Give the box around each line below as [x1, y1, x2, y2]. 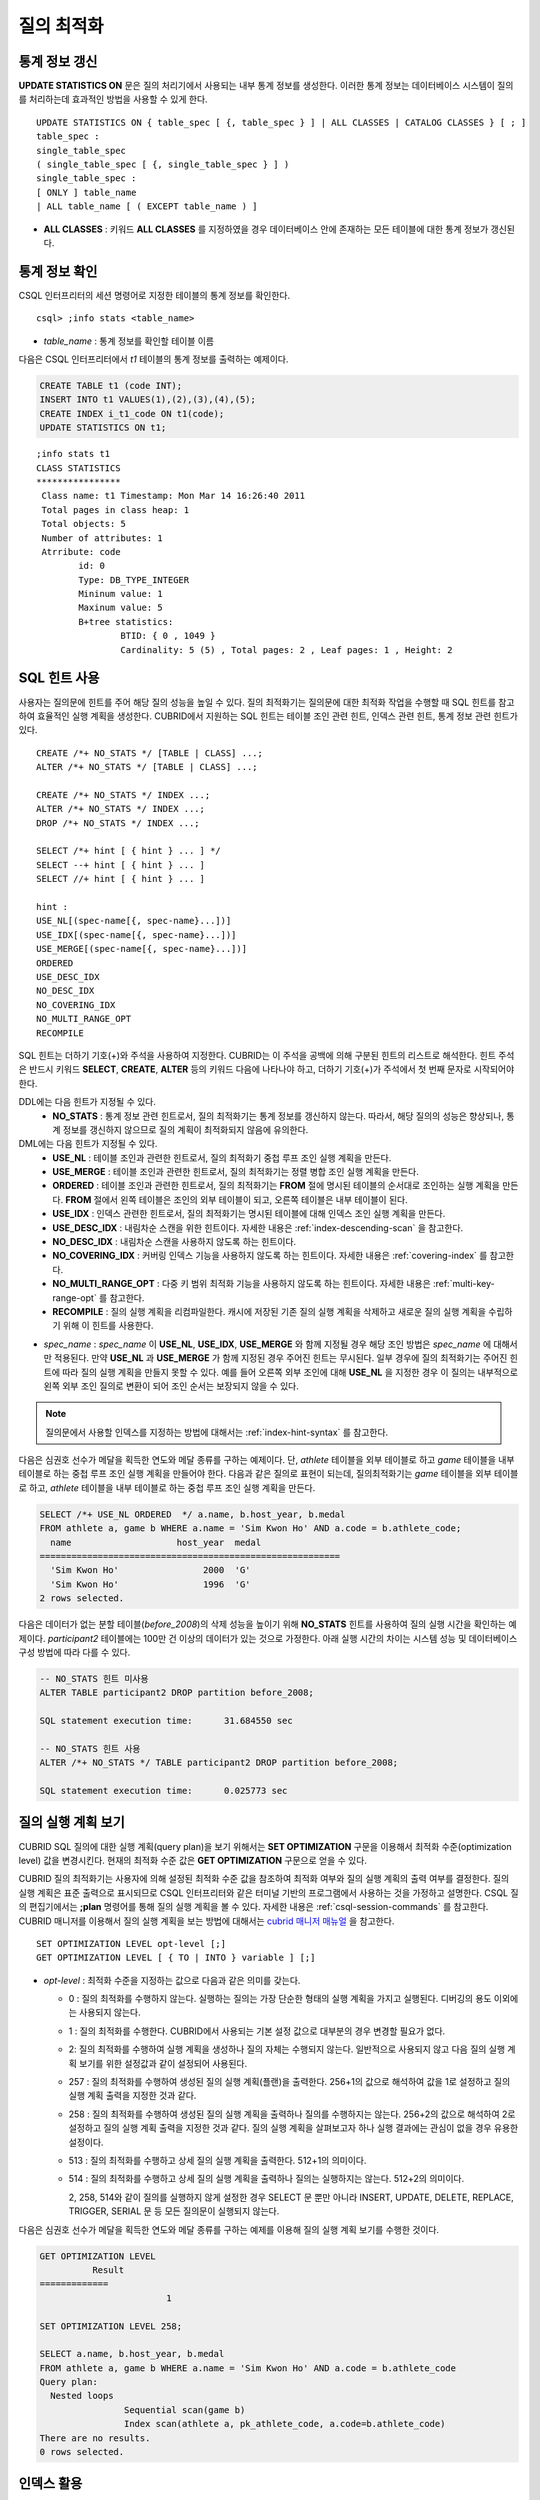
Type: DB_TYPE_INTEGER [78, 574, 190, 585]
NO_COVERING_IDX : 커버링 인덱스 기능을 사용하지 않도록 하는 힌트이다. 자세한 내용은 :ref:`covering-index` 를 [52, 1250, 488, 1262]
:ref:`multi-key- [432, 1278, 495, 1290]
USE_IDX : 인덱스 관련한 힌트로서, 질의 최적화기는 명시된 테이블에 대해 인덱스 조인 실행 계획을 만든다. [52, 1208, 446, 1220]
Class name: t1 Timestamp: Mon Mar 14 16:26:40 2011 [41, 490, 305, 502]
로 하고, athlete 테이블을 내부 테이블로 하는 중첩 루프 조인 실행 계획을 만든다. [18, 1481, 316, 1494]
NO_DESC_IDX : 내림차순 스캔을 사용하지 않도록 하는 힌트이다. [52, 1236, 297, 1248]
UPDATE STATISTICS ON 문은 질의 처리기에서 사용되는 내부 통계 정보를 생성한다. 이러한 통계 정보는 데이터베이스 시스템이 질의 [18, 80, 514, 92]
